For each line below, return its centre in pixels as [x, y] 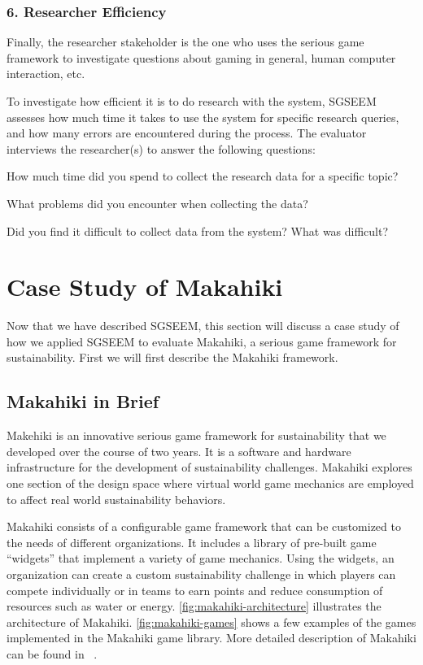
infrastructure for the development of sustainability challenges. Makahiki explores [209, 467]
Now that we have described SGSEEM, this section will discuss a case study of [203, 326]
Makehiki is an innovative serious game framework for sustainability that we [196, 435]
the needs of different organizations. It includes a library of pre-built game [192, 542]
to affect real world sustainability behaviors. [116, 499]
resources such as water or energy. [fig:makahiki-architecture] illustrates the [194, 606]
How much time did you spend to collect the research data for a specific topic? [203, 176]
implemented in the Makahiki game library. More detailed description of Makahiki [211, 638]
